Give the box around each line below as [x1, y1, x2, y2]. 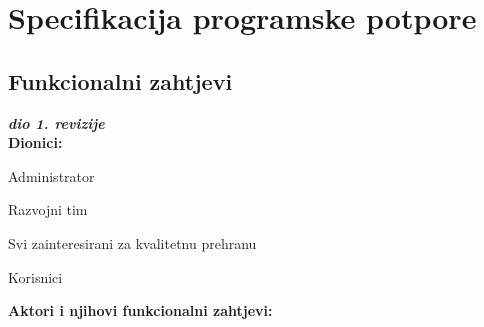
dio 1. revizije [8, 112, 105, 133]
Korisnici [8, 266, 63, 287]
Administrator [8, 165, 95, 186]
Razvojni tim [8, 199, 88, 220]
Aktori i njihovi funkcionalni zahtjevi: [8, 300, 273, 321]
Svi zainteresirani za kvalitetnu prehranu [8, 232, 257, 253]
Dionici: [8, 132, 63, 153]
